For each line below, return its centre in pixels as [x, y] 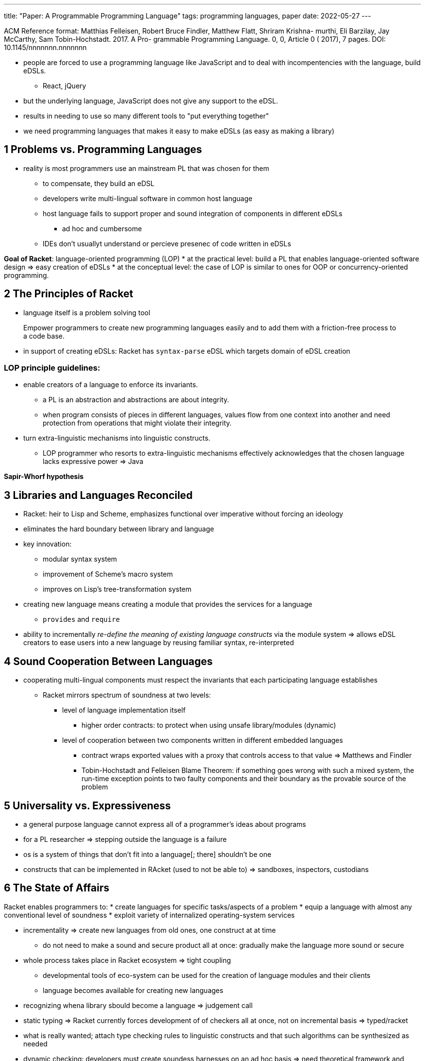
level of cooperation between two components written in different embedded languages [203, 740]
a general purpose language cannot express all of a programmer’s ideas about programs [165, 824]
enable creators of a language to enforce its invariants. [111, 385]
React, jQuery [65, 86]
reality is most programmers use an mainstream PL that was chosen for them [146, 168]
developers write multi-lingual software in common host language [148, 198]
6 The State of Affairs [57, 888]
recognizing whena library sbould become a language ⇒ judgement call [138, 1005]
